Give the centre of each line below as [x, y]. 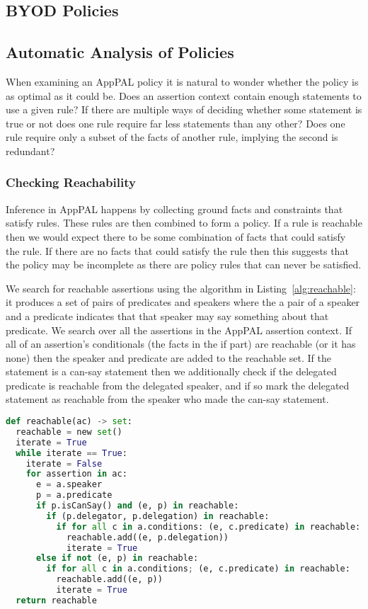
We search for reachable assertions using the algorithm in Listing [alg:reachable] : [181, 288]
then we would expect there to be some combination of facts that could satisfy [176, 236]
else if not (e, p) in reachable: [117, 558]
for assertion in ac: [76, 474]
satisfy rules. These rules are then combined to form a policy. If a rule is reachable [184, 223]
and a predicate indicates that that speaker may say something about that [167, 315]
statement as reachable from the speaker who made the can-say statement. [167, 399]
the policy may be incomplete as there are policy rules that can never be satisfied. [184, 264]
